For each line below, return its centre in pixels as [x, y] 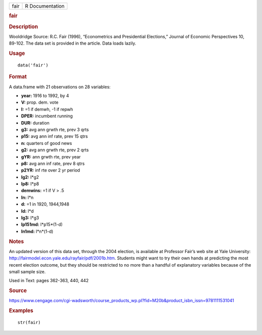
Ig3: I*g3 [30, 218]
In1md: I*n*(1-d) [37, 231]
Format [18, 77]
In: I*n [27, 197]
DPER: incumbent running [47, 116]
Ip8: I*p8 [30, 184]
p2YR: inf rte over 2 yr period [50, 170]
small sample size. [27, 272]
